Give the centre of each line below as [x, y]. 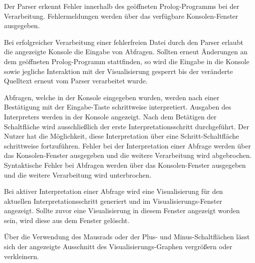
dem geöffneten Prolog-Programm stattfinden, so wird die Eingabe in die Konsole [127, 61]
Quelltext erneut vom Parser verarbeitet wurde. [76, 81]
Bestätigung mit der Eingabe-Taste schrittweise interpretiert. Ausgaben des [118, 107]
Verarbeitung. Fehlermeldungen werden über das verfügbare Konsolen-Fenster [121, 16]
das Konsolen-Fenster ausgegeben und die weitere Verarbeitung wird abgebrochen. [128, 155]
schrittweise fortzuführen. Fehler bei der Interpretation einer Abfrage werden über [127, 145]
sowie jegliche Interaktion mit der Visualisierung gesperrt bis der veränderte [119, 71]
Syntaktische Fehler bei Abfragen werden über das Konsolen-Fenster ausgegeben [125, 165]
